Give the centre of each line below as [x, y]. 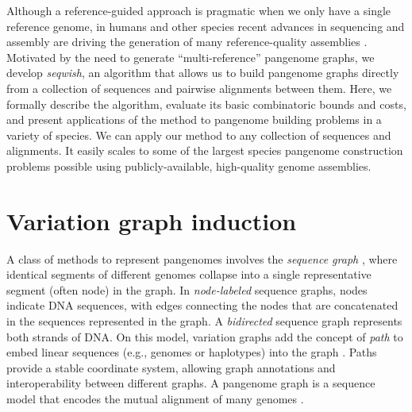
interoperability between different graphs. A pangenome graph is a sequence [191, 383]
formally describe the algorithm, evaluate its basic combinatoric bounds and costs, [206, 104]
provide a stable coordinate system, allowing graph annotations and [171, 367]
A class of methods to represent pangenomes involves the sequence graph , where [202, 258]
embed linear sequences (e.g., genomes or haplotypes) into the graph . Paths [192, 352]
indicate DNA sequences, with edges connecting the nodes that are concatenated [202, 305]
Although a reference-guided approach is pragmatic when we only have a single [199, 10]
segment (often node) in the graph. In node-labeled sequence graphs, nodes [187, 289]
